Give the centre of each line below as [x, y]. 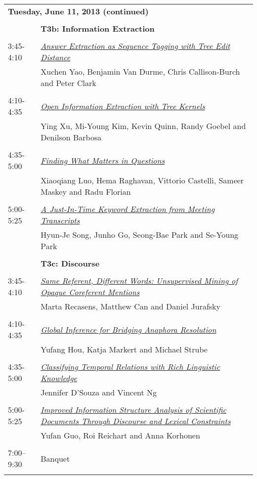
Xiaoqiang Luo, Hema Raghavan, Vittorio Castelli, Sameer [142, 180]
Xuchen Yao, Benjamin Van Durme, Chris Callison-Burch [140, 71]
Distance [56, 57]
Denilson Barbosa [71, 137]
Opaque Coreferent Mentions [90, 292]
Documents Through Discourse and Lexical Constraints [136, 421]
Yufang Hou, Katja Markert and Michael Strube [124, 349]
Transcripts [60, 220]
